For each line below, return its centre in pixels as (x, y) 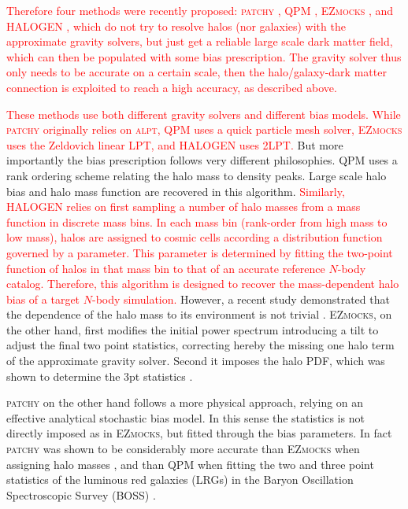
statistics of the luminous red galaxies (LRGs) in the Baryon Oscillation (180, 479)
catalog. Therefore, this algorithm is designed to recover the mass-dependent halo (203, 284)
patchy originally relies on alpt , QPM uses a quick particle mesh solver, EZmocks (204, 129)
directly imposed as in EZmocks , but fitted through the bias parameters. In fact (199, 433)
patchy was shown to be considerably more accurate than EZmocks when (183, 449)
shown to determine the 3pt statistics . (100, 376)
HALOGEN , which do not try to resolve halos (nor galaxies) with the (176, 26)
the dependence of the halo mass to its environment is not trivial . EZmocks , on (199, 314)
